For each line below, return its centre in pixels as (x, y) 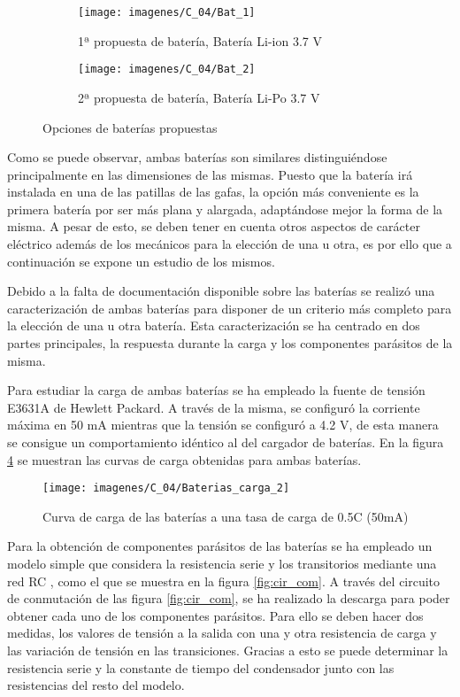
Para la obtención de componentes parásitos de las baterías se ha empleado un (220, 546)
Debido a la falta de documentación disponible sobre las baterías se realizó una (221, 291)
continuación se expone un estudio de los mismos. (141, 261)
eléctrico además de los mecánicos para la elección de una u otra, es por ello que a (230, 244)
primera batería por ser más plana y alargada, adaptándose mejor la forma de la (225, 209)
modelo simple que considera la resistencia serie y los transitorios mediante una (222, 564)
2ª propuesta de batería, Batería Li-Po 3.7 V (199, 97)
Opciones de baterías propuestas (130, 127)
